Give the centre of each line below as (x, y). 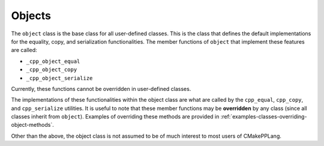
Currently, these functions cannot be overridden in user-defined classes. (101, 89)
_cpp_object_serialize (59, 78)
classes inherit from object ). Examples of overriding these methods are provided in (115, 117)
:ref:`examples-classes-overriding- (264, 117)
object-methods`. (32, 125)
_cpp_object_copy (52, 70)
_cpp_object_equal (53, 61)
